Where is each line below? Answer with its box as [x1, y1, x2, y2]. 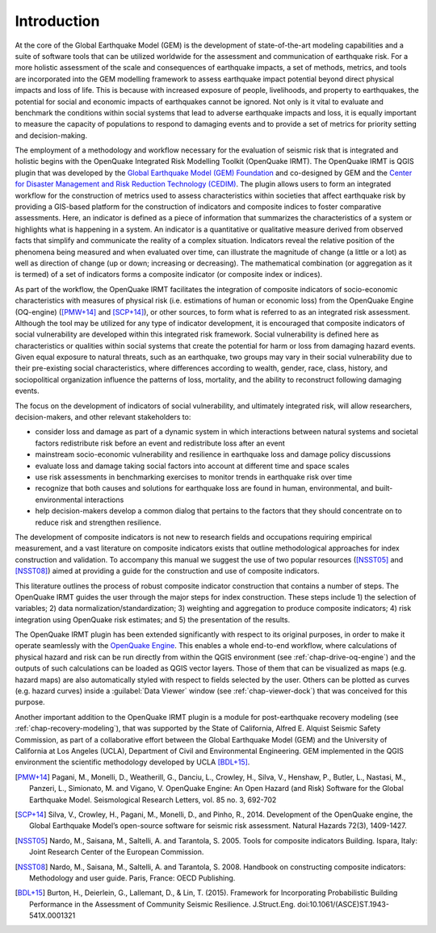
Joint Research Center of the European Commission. [29, 847, 204, 857]
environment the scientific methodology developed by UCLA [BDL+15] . [15, 757, 250, 767]
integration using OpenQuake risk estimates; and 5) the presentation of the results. [15, 614, 291, 625]
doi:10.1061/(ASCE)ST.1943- [297, 899, 389, 909]
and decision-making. [15, 130, 88, 140]
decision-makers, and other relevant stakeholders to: [15, 412, 191, 422]
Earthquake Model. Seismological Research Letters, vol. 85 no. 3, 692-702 [29, 795, 277, 805]
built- [375, 483, 393, 493]
